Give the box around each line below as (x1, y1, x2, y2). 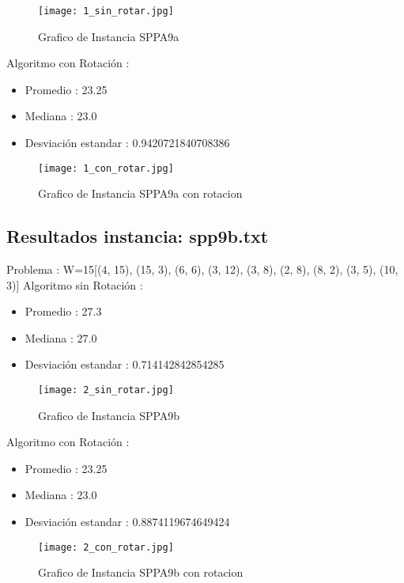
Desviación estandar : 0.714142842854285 (25, 356, 225, 373)
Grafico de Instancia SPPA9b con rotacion (38, 564, 244, 581)
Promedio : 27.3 (25, 303, 102, 320)
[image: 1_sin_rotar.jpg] (38, 6, 174, 17)
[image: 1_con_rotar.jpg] (38, 162, 174, 174)
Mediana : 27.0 (25, 329, 97, 346)
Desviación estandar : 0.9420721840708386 (25, 134, 230, 151)
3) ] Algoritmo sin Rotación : (6, 276, 143, 293)
